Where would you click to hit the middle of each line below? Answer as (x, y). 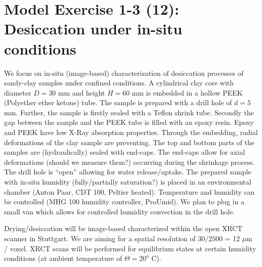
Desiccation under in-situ (93, 29)
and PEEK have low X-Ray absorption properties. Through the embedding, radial (131, 132)
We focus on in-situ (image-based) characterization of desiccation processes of (124, 73)
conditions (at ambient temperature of (63, 258)
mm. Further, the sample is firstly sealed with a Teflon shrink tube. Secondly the (129, 112)
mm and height (82, 92)
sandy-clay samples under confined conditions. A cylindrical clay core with (119, 83)
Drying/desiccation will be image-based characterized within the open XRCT (123, 228)
